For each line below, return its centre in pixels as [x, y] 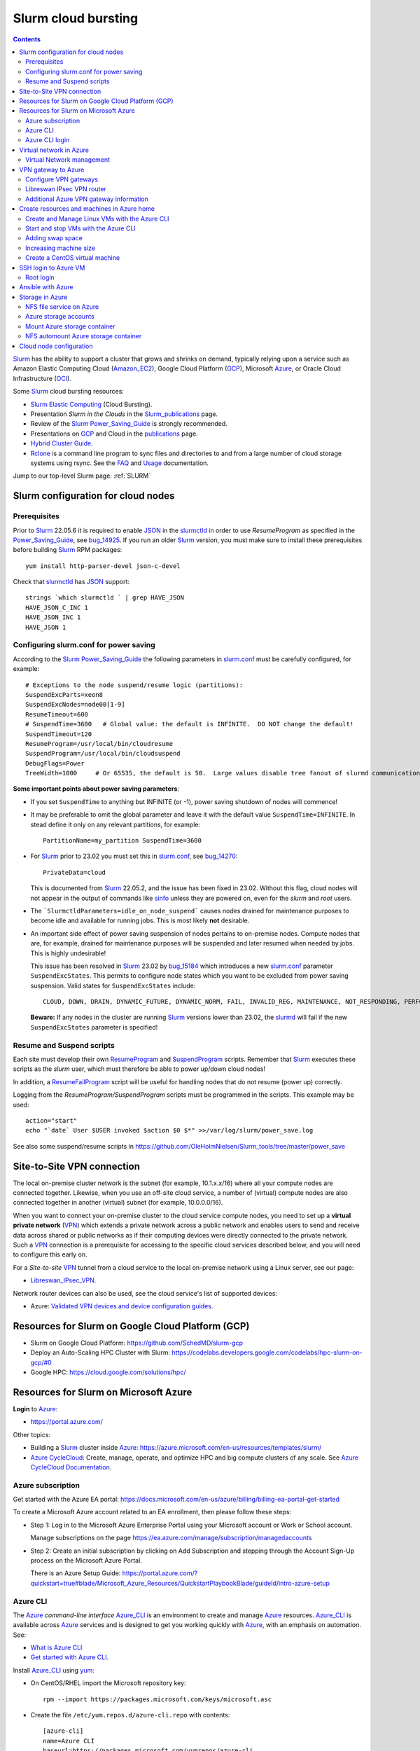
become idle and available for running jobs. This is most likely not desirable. [140, 920]
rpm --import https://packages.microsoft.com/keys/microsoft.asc [157, 1699]
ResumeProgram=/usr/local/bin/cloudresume [99, 743]
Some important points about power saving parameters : [96, 789]
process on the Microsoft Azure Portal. [86, 1560]
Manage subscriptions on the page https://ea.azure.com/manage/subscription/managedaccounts [171, 1538]
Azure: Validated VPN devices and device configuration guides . [122, 1306]
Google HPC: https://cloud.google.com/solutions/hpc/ [108, 1372]
